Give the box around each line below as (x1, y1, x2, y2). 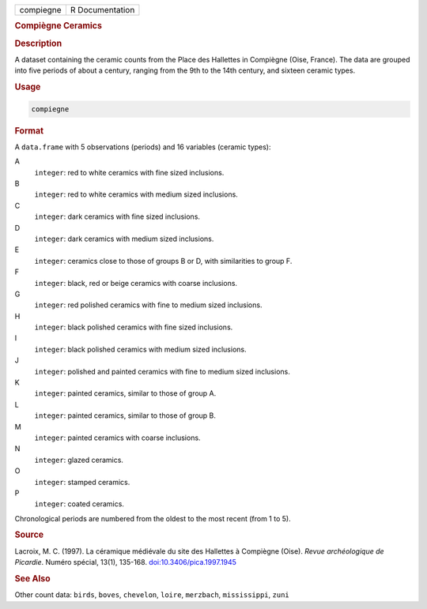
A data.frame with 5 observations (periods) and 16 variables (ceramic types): (14, 142, 271, 152)
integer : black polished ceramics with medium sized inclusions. (34, 344, 247, 354)
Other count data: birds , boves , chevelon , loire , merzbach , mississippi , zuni (14, 590, 289, 600)
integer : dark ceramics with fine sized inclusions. (34, 212, 201, 221)
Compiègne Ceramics (14, 21, 103, 32)
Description (14, 38, 62, 49)
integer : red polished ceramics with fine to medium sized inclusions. (34, 300, 263, 310)
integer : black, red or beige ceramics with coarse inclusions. (34, 278, 237, 288)
